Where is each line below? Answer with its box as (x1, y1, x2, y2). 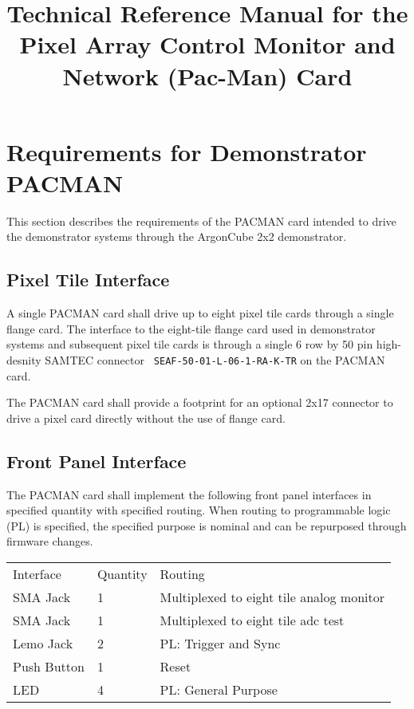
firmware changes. (6, 533, 93, 549)
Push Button (13, 657, 85, 676)
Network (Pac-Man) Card (62, 59, 353, 92)
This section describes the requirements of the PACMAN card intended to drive (6, 212, 396, 229)
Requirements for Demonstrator (6, 135, 367, 167)
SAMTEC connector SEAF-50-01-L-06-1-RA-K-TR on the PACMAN (45, 352, 385, 368)
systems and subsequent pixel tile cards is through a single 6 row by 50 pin (6, 336, 373, 353)
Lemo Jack (13, 634, 73, 653)
